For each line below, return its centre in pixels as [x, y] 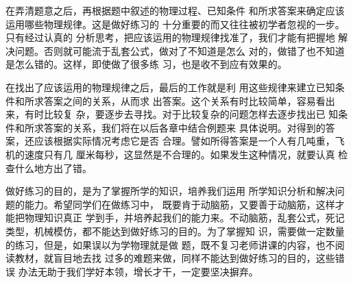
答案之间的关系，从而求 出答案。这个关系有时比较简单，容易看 [184, 100]
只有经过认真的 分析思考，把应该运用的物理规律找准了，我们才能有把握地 [170, 37]
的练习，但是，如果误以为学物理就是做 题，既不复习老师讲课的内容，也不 [170, 244]
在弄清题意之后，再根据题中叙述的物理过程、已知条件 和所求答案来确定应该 [175, 10]
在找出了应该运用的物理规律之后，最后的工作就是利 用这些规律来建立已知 [170, 87]
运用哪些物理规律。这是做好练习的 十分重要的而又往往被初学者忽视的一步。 [175, 24]
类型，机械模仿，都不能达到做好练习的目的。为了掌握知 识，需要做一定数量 [175, 231]
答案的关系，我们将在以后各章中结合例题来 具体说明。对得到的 [184, 127]
